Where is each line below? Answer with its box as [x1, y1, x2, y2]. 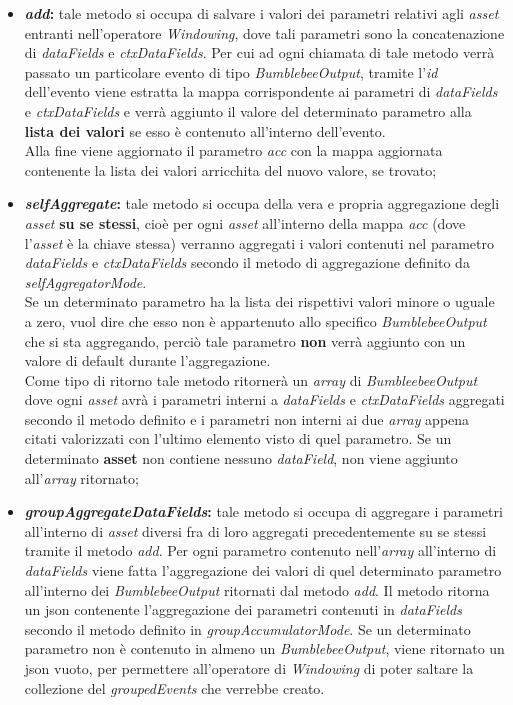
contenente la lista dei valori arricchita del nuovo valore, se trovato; [24, 159, 437, 180]
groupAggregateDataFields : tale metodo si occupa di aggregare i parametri [24, 501, 503, 522]
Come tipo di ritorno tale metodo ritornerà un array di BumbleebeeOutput [24, 369, 478, 390]
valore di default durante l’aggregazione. [24, 350, 271, 371]
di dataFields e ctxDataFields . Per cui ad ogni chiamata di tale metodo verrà [24, 42, 495, 63]
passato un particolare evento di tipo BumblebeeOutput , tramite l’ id [24, 61, 438, 82]
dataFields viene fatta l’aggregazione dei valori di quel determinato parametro [24, 560, 502, 581]
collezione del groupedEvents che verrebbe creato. [24, 677, 325, 698]
